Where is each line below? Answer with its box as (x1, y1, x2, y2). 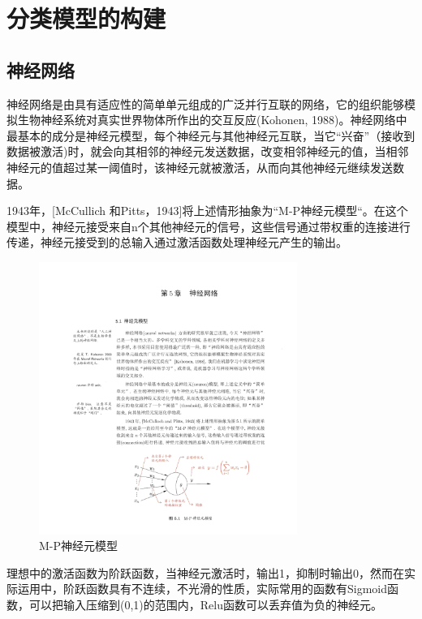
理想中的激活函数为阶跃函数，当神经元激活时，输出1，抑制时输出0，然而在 (6, 564, 404, 581)
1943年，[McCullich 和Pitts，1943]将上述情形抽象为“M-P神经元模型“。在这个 (6, 202, 408, 219)
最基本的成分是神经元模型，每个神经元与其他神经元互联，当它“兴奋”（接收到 (6, 127, 416, 144)
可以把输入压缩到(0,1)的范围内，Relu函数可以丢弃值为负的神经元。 (28, 595, 382, 613)
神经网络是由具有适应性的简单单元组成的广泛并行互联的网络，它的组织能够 (6, 95, 404, 112)
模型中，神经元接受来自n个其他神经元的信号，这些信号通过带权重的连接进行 (6, 217, 411, 234)
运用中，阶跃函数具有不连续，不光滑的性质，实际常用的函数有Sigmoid (17, 580, 388, 597)
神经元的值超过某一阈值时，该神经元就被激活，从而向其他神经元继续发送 (6, 158, 393, 175)
